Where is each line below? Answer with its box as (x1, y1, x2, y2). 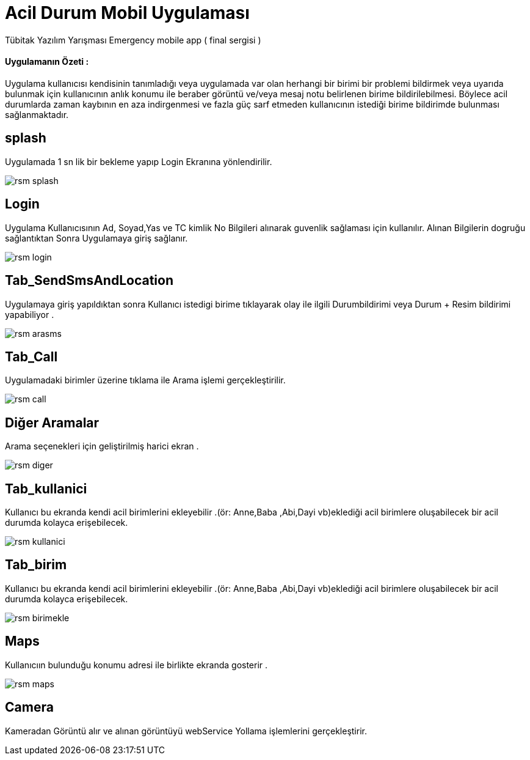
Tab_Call (5, 349, 58, 364)
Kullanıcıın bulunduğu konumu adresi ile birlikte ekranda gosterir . (5, 659, 268, 670)
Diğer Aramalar (5, 415, 100, 430)
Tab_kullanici (5, 481, 87, 496)
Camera (5, 699, 54, 715)
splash (5, 130, 46, 146)
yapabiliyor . (5, 309, 54, 320)
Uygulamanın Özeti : (5, 56, 89, 67)
